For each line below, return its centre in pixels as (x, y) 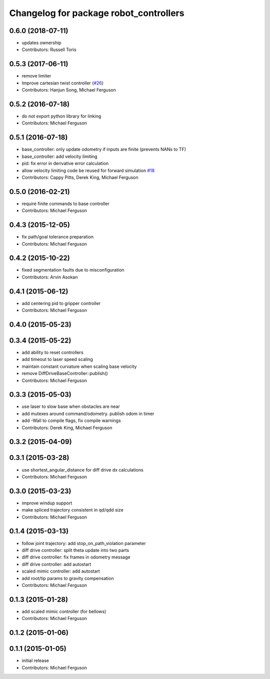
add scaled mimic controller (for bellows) (64, 611)
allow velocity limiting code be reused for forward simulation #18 (88, 170)
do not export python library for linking (61, 116)
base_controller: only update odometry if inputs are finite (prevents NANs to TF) (104, 149)
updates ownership (42, 43)
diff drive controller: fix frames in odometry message (76, 557)
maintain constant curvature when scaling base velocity (79, 366)
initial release (35, 660)
